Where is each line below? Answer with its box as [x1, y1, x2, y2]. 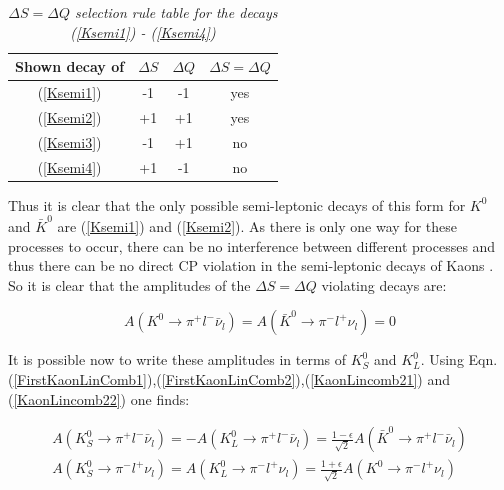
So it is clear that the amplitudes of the [8, 274, 251, 295]
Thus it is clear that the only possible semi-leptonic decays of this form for [8, 194, 466, 215]
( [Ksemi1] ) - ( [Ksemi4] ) [70, 21, 216, 42]
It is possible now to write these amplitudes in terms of [8, 349, 347, 370]
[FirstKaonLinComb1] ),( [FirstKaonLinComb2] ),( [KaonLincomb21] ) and [13, 368, 450, 389]
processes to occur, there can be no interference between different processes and [8, 235, 496, 256]
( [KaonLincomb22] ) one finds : [8, 388, 190, 409]
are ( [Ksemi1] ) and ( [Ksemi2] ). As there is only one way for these [57, 215, 457, 236]
